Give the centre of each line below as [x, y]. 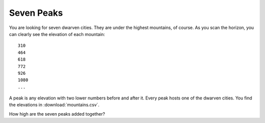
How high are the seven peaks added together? [57, 114]
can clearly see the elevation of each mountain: [57, 34]
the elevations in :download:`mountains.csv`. [54, 105]
